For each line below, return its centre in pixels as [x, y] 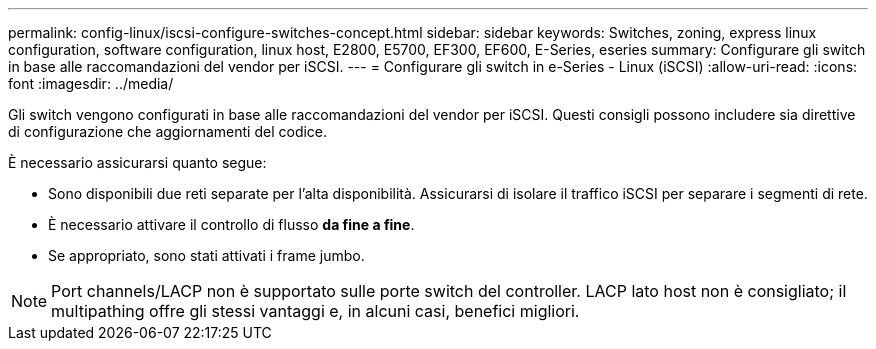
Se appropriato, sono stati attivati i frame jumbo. [206, 255]
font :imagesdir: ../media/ [91, 83]
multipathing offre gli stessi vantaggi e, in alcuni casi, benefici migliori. [315, 311]
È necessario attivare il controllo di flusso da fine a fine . [231, 224]
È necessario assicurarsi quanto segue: [137, 162]
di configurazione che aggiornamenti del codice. [168, 131]
